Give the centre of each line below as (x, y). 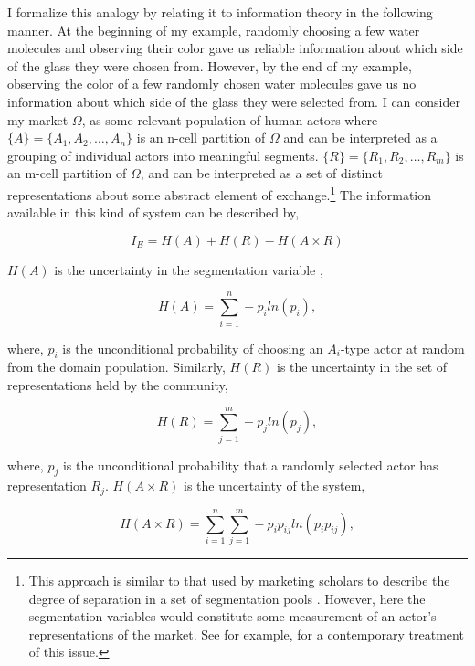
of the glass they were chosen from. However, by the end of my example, (210, 65)
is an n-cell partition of (201, 137)
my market (38, 119)
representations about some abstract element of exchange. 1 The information (220, 193)
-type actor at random (402, 348)
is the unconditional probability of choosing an (193, 348)
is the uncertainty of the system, (274, 486)
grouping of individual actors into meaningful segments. (163, 155)
